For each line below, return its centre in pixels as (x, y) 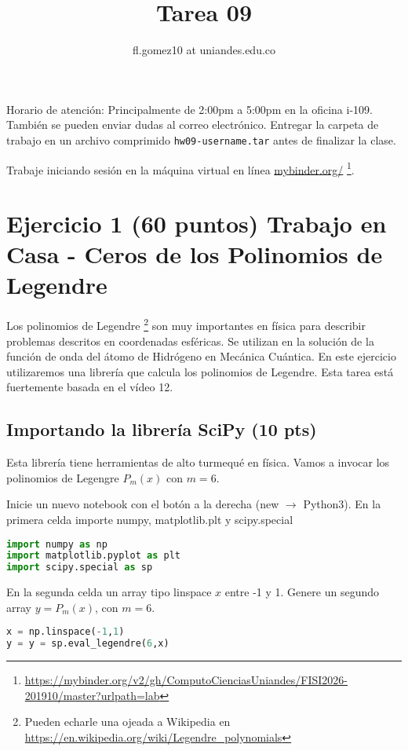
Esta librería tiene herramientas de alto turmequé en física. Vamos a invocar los (198, 462)
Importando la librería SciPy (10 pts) (162, 429)
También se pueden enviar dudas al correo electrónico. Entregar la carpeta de (193, 125)
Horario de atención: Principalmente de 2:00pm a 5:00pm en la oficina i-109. (189, 109)
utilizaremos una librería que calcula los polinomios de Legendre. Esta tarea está (200, 371)
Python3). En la (342, 504)
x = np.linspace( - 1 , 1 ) (66, 632)
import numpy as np (57, 544)
